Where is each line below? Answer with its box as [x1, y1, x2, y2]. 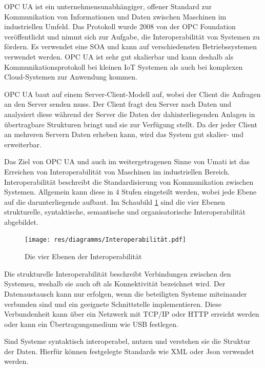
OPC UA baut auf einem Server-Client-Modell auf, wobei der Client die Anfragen [4, 88, 261, 99]
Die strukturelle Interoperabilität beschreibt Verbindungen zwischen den [4, 268, 231, 279]
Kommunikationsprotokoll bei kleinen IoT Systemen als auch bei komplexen [4, 61, 243, 72]
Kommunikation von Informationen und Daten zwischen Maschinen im [4, 11, 227, 22]
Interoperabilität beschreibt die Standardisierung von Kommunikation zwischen [4, 176, 254, 187]
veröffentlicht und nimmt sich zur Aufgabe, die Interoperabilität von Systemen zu [4, 31, 260, 42]
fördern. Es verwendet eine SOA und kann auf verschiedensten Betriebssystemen [4, 41, 257, 52]
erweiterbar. [4, 139, 42, 149]
